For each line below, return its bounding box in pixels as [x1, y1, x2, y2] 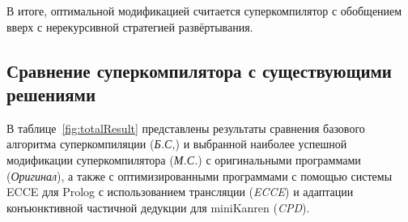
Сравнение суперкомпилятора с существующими [6, 58, 392, 83]
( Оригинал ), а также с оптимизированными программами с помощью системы [6, 167, 393, 184]
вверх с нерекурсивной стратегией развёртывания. [6, 18, 253, 35]
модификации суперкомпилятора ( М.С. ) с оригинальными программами [6, 151, 361, 168]
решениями [6, 81, 96, 106]
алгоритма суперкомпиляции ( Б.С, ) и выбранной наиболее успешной [6, 135, 347, 152]
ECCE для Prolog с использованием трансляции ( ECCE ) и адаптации [6, 183, 354, 200]
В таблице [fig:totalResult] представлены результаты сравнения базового [6, 119, 365, 136]
